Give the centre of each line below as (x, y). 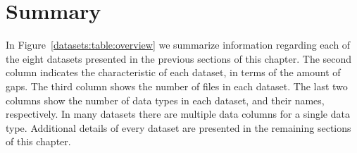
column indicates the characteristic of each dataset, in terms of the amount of (173, 72)
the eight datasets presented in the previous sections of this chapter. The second (179, 58)
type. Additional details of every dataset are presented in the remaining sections (178, 127)
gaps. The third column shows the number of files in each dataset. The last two (177, 86)
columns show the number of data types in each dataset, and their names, (165, 100)
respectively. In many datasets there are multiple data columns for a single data (178, 114)
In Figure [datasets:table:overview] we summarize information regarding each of (178, 45)
